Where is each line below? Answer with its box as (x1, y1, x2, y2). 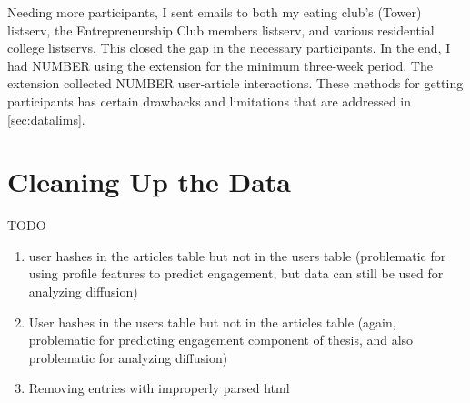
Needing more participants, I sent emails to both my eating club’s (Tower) (7, 3, 422, 21)
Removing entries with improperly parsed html (28, 378, 290, 398)
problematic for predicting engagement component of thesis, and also (28, 330, 414, 349)
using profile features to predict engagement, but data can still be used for (28, 264, 444, 283)
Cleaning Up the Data (7, 163, 291, 200)
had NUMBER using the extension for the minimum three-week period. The (7, 55, 433, 75)
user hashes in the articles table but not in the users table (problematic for (28, 246, 446, 265)
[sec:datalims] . (7, 109, 85, 128)
